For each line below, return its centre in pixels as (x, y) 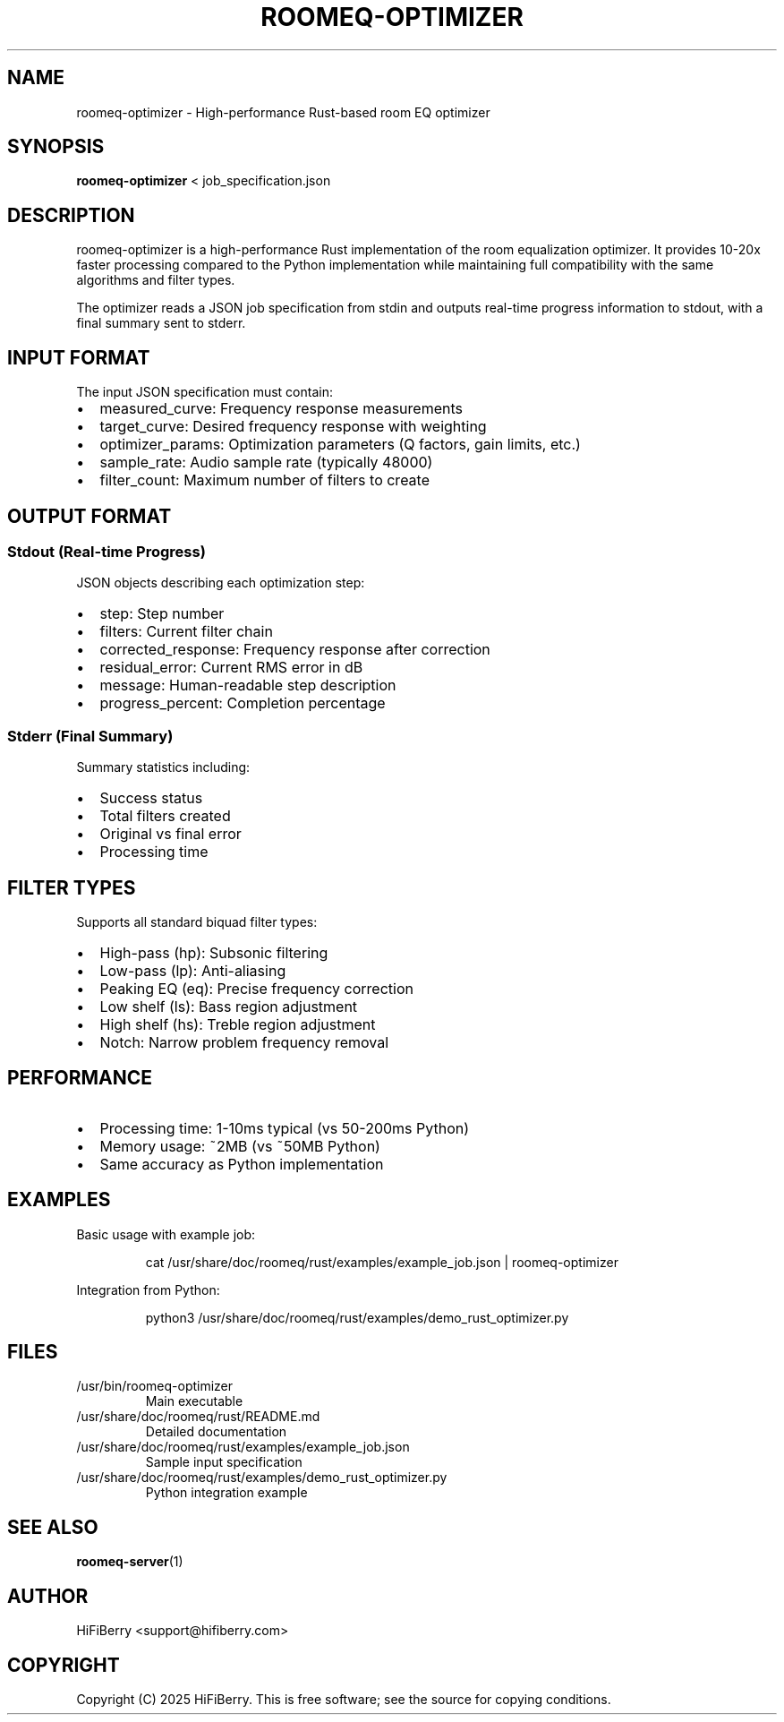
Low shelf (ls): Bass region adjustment (229, 1006)
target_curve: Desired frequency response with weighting (293, 427)
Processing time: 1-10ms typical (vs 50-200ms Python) (285, 1128)
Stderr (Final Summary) (90, 736)
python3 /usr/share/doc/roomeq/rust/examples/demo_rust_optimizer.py (357, 1317)
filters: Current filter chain (186, 632)
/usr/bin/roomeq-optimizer (155, 1386)
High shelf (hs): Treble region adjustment (238, 1024)
